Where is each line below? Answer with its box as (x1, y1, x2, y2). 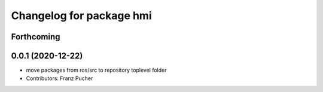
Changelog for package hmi (11, 9, 152, 22)
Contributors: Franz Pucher (26, 75, 93, 82)
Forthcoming (11, 32, 60, 42)
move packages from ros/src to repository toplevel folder (26, 66, 167, 74)
